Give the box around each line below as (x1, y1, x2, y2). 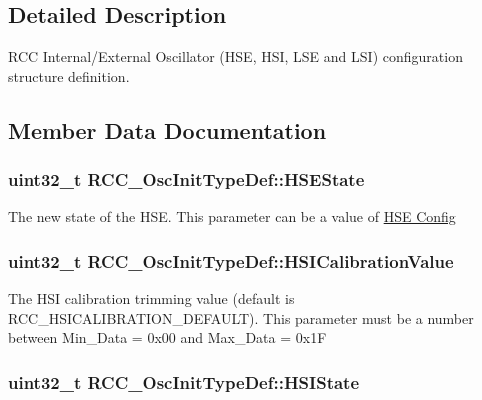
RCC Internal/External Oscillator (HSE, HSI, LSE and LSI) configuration (8, 46, 463, 67)
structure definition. (8, 65, 130, 86)
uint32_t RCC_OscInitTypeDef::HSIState (8, 369, 360, 394)
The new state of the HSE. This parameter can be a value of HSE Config (8, 206, 456, 227)
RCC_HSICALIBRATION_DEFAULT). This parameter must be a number (8, 307, 474, 328)
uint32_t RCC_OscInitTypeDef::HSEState (8, 167, 365, 192)
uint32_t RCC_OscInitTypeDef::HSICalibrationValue (8, 248, 454, 273)
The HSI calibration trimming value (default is (8, 288, 295, 309)
